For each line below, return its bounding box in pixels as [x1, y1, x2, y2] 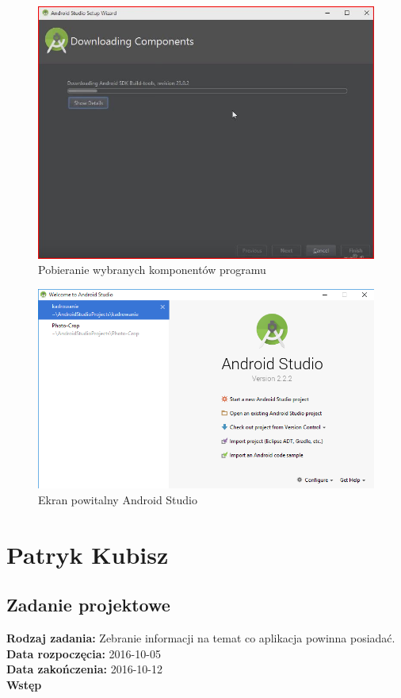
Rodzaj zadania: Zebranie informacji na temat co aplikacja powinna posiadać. [6, 630, 395, 646]
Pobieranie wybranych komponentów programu [38, 261, 266, 278]
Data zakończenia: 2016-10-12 [6, 661, 163, 677]
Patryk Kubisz [6, 538, 169, 570]
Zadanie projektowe [6, 592, 170, 617]
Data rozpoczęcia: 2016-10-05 [6, 645, 161, 661]
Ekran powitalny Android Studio [38, 491, 198, 507]
